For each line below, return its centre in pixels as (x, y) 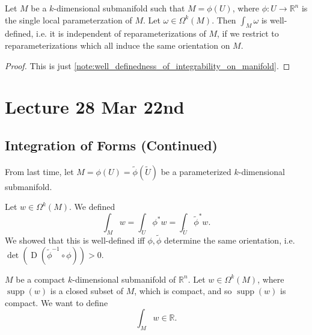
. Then (224, 20)
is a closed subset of (87, 291)
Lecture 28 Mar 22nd (95, 107)
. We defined (92, 207)
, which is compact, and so (183, 291)
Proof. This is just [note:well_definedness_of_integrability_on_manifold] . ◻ (148, 65)
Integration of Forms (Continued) (111, 145)
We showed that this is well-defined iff (75, 240)
